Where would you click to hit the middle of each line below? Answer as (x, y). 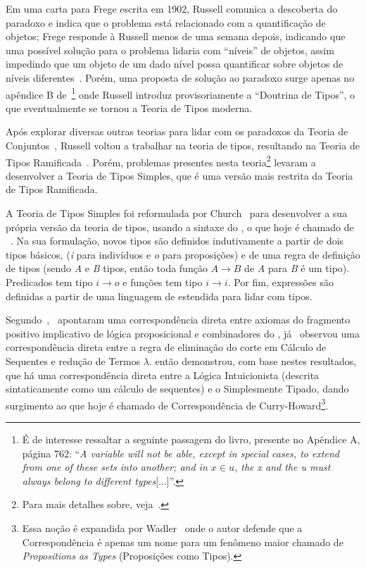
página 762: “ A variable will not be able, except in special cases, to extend (181, 453)
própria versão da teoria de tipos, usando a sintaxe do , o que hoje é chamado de (180, 227)
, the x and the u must (282, 467)
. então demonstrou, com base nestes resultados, (253, 360)
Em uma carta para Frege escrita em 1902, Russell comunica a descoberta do (172, 8)
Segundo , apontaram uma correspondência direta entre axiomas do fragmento (178, 320)
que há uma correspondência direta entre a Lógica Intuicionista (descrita (163, 375)
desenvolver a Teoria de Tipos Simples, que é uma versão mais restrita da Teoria (179, 175)
